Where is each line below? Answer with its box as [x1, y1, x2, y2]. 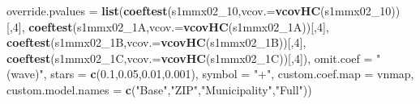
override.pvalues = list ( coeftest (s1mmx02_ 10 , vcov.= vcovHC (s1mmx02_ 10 [6, 2, 392, 19]
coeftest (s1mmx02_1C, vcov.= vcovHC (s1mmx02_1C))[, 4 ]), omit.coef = [6, 49, 373, 66]
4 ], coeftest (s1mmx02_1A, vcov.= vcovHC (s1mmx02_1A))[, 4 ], [12, 18, 329, 35]
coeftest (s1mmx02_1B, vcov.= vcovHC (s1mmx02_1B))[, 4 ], [6, 34, 306, 51]
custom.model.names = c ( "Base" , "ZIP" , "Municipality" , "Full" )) [6, 81, 312, 98]
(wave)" [6, 65, 44, 82]
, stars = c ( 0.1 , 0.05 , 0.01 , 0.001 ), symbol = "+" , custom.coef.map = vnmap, [43, 65, 414, 82]
